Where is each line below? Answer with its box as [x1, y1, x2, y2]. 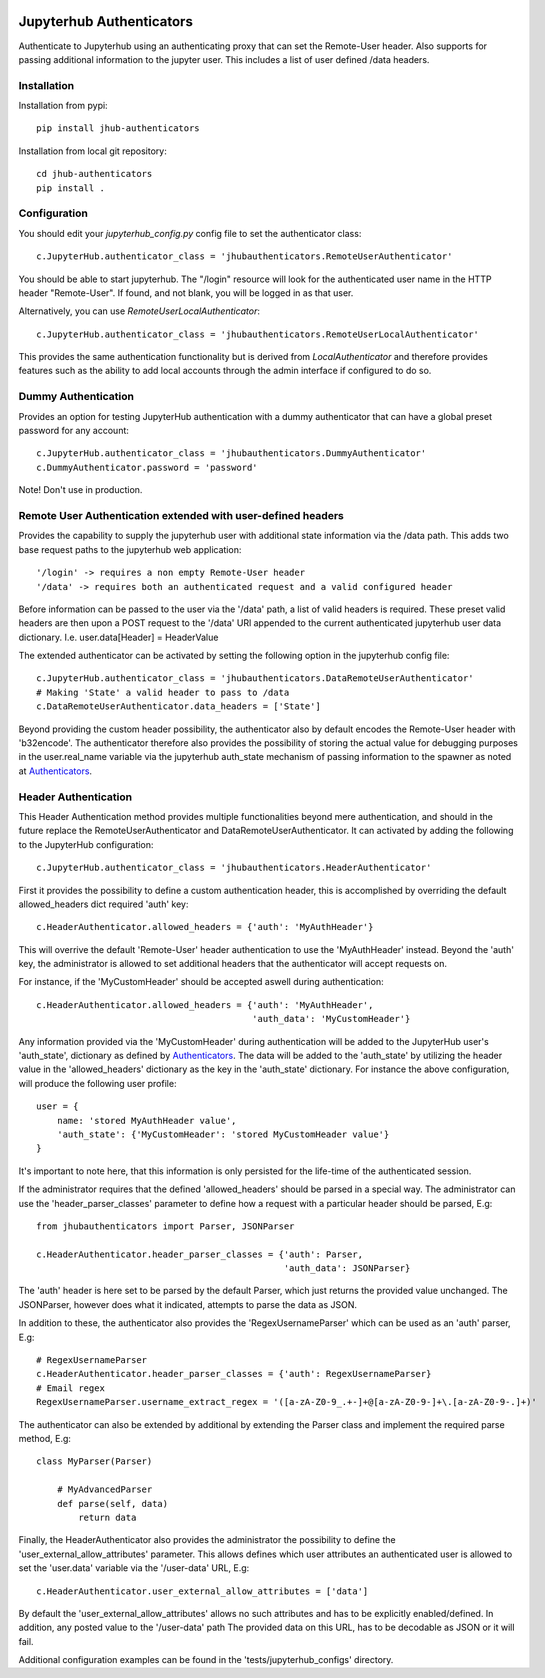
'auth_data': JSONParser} [283, 1263, 411, 1274]
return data [78, 1511, 137, 1523]
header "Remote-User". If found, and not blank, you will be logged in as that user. [18, 286, 354, 299]
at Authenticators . [18, 765, 93, 777]
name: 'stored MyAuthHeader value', [56, 1115, 237, 1126]
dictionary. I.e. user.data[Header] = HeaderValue [18, 631, 219, 643]
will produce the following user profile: [18, 1077, 177, 1089]
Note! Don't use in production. [18, 484, 143, 496]
